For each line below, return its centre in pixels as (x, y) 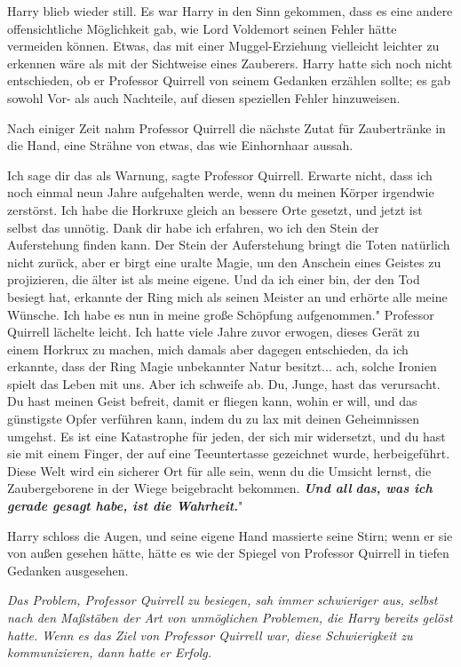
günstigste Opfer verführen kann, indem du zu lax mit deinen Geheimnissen (214, 419)
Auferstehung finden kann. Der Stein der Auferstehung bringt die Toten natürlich (229, 245)
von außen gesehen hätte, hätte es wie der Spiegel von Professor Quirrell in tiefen (228, 553)
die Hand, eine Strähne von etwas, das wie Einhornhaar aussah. (180, 145)
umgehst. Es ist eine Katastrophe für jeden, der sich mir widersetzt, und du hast (227, 436)
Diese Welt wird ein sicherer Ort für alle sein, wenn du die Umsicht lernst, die (219, 470)
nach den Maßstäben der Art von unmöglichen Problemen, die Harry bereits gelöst (230, 617)
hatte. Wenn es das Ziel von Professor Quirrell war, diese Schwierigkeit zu (210, 635)
